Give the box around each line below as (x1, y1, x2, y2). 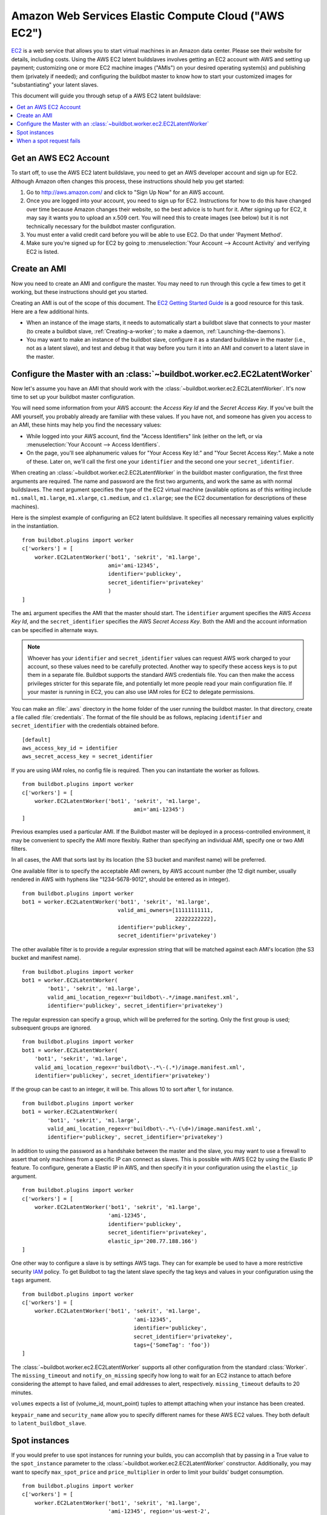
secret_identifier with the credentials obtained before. (11, 722, 159, 730)
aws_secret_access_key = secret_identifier (22, 753, 153, 760)
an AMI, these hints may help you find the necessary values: (11, 421, 162, 428)
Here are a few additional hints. (11, 308, 89, 315)
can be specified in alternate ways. (11, 626, 99, 633)
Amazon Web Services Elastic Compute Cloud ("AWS (11, 9, 285, 22)
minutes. (11, 1388, 33, 1396)
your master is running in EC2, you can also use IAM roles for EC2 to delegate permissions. (27, 688, 255, 696)
